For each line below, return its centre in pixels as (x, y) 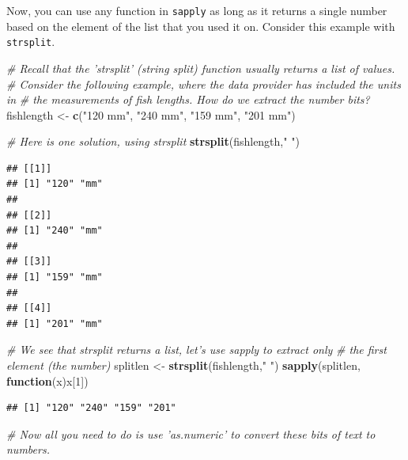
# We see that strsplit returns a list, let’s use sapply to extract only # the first (196, 350)
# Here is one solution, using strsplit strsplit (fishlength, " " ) (153, 141)
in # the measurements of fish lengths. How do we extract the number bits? (188, 99)
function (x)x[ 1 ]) (47, 380)
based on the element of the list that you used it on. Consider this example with (201, 26)
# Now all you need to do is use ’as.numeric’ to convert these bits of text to (191, 433)
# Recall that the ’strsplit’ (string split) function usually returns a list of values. (201, 68)
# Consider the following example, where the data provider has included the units (204, 84)
